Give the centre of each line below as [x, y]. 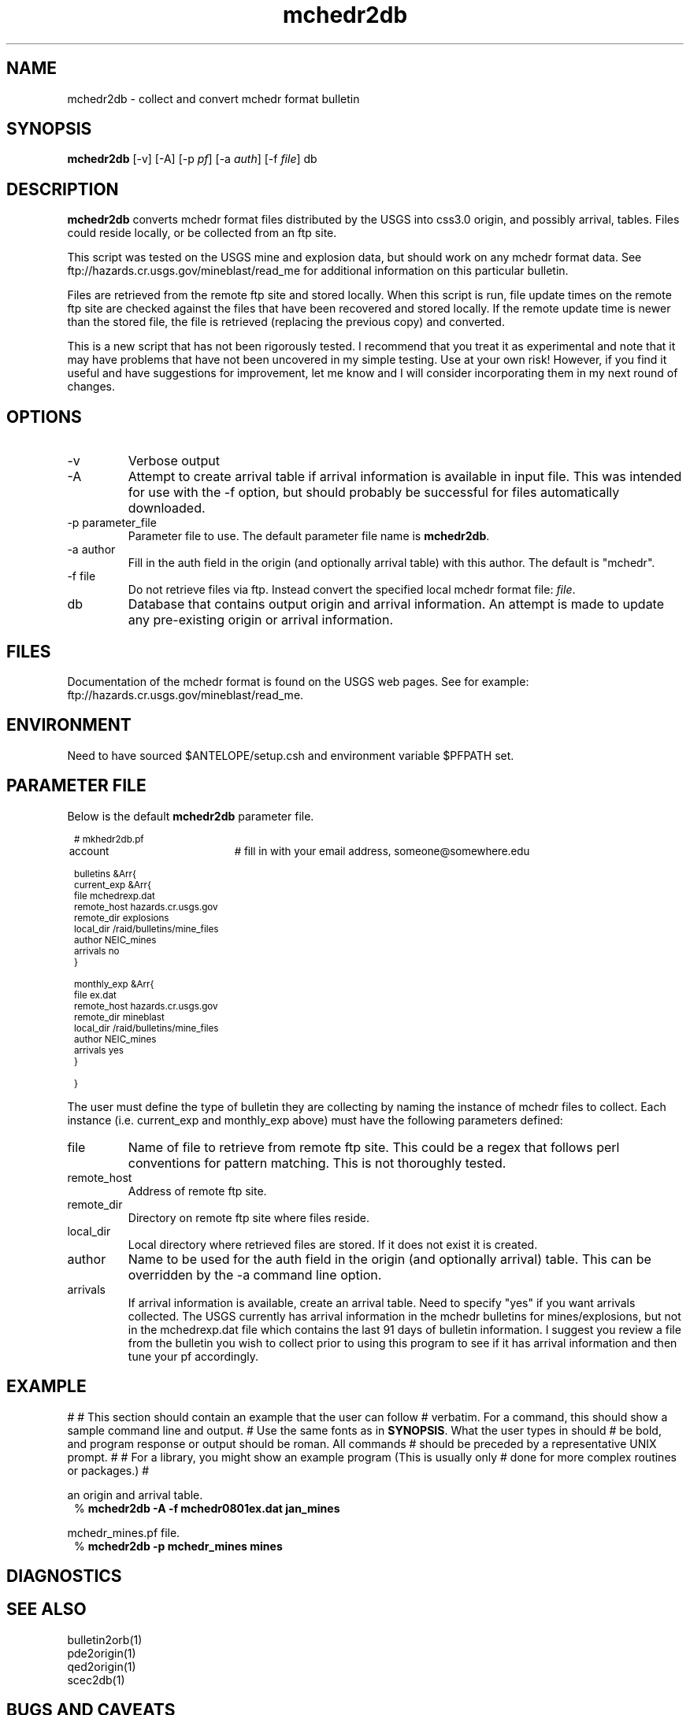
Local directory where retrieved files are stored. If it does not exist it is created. [333, 1244]
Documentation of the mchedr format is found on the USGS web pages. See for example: [298, 681]
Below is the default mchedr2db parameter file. [191, 816]
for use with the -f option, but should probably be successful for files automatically [374, 493]
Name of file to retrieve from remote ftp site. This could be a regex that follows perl [374, 1147]
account [89, 851]
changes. [91, 387]
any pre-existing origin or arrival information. [261, 620]
